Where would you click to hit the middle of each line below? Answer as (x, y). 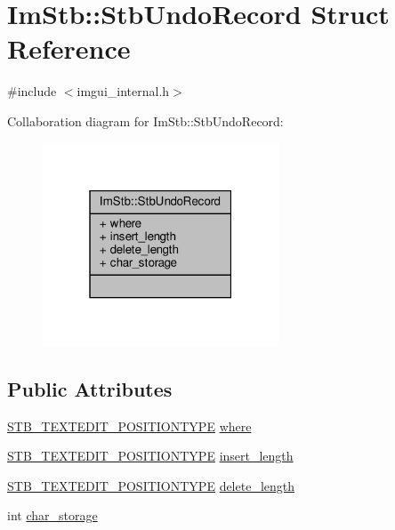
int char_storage (52, 515)
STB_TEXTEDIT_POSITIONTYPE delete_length (151, 485)
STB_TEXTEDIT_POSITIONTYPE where (129, 426)
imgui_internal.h (123, 91)
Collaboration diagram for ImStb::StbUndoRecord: (145, 120)
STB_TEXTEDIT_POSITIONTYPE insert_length (150, 456)
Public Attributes (90, 388)
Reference (69, 48)
